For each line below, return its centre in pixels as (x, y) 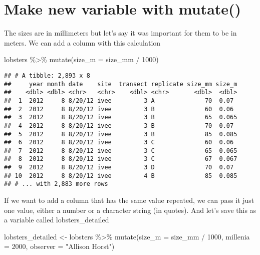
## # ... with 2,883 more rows (56, 184)
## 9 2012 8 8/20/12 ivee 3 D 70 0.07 (119, 168)
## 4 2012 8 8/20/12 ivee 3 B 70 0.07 (119, 125)
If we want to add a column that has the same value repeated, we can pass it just (129, 200)
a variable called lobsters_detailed (57, 220)
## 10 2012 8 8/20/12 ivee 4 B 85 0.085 (121, 176)
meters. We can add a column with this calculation (82, 42)
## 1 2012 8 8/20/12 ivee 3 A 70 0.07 (119, 100)
